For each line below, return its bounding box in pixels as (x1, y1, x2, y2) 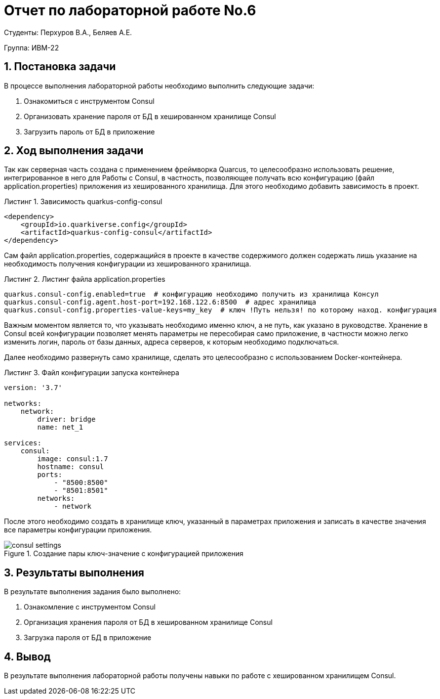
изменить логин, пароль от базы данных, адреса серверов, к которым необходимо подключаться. (4, 338, 339, 347)
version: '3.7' (4, 384, 63, 392)
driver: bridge (37, 415, 96, 424)
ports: (37, 471, 63, 479)
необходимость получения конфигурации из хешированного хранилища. (4, 260, 251, 268)
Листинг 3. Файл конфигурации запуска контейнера (4, 368, 179, 377)
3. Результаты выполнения (4, 566, 144, 579)
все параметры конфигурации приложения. (4, 525, 152, 534)
